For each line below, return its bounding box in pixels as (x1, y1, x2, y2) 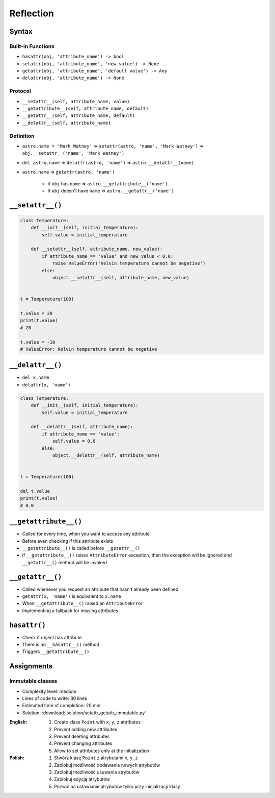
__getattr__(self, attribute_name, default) (22, 113, 135, 118)
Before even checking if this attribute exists (22, 538, 114, 544)
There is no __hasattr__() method (22, 641, 99, 648)
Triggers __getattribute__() (22, 648, 90, 655)
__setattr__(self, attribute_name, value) (22, 99, 130, 104)
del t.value (20, 488, 50, 494)
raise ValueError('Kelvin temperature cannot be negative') (52, 260, 206, 267)
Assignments (9, 662, 53, 671)
